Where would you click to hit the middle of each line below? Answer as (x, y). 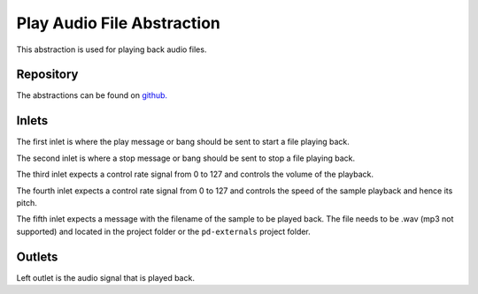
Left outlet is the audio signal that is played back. (105, 277)
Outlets (37, 256)
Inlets (32, 121)
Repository (47, 75)
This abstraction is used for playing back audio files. (112, 49)
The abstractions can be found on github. (92, 95)
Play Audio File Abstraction (118, 23)
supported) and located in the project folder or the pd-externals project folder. (164, 231)
